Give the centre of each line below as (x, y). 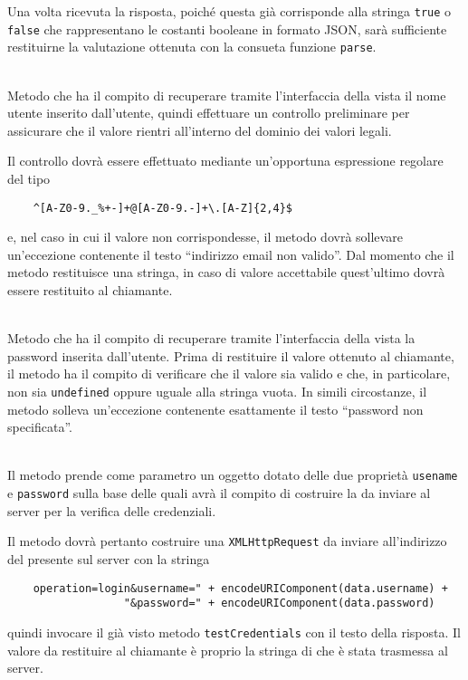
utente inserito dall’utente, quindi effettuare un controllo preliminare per (209, 113)
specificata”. (40, 427)
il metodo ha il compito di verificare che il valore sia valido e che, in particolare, (229, 374)
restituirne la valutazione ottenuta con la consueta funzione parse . (192, 47)
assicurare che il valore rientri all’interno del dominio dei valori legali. (200, 130)
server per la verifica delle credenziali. (112, 510)
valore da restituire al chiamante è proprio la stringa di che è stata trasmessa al (228, 650)
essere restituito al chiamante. (90, 289)
